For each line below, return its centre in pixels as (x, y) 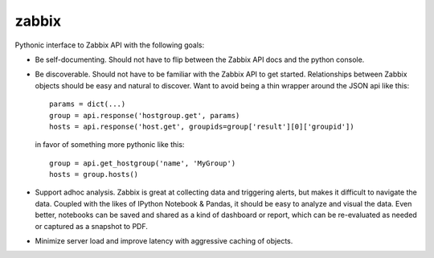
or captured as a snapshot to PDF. (92, 226)
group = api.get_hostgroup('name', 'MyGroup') (143, 163)
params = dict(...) (88, 104)
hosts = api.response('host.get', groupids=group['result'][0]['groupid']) (202, 126)
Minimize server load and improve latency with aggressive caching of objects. (164, 241)
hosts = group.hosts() (94, 174)
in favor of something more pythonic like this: (110, 145)
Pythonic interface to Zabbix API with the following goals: (110, 45)
